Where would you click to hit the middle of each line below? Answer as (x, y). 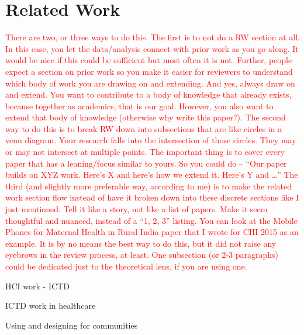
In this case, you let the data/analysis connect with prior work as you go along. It (152, 48)
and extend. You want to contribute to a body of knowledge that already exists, (148, 94)
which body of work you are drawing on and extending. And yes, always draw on (150, 83)
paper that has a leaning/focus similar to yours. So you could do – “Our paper (146, 163)
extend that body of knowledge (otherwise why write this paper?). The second (146, 117)
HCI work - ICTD (37, 286)
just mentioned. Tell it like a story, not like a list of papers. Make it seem (137, 209)
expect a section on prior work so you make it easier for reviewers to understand (149, 71)
